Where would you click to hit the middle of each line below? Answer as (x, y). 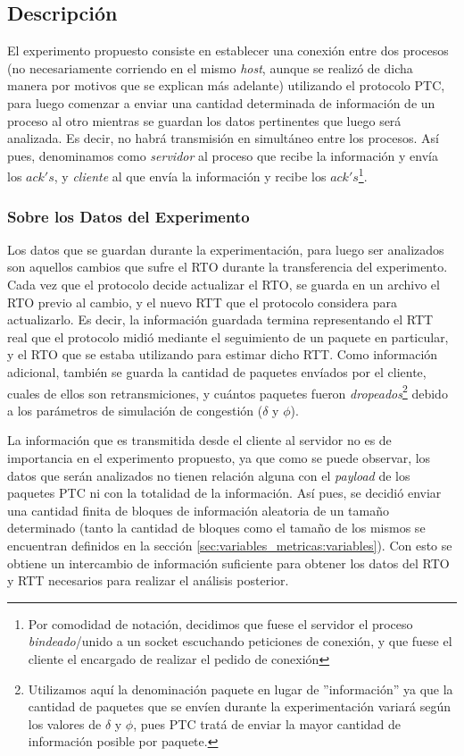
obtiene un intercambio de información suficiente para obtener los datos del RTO (228, 563)
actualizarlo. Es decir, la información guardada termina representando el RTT (220, 319)
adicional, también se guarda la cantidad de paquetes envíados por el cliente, (217, 371)
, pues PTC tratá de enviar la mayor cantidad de (267, 723)
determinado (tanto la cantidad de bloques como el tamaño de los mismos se (216, 528)
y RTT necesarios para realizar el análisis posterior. (148, 580)
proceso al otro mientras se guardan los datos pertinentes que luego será (204, 120)
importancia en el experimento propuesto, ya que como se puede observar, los (219, 458)
